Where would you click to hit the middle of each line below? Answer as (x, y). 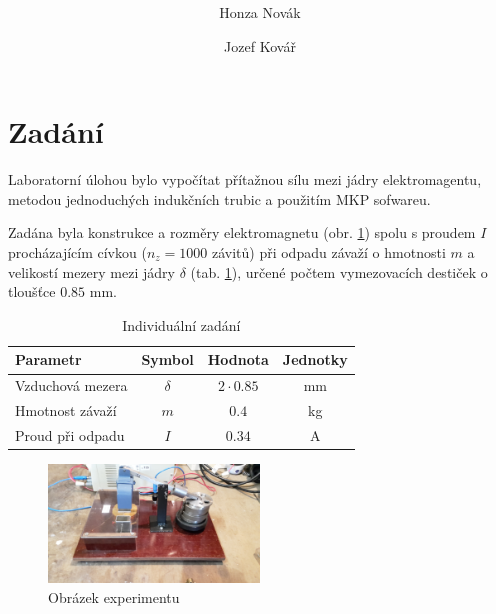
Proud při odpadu (70, 434)
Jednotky (315, 359)
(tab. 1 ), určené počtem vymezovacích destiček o (339, 271)
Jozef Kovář (260, 45)
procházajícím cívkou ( (77, 252)
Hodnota (238, 359)
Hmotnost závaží (66, 410)
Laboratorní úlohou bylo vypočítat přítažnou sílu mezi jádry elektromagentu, (245, 179)
